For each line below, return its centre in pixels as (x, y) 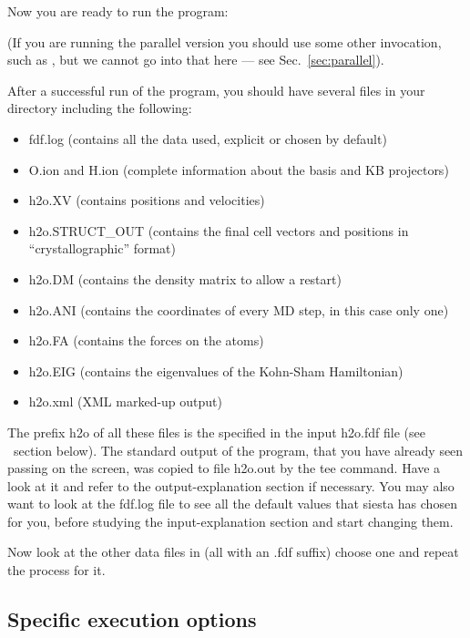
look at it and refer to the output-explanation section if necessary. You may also (231, 485)
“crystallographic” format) (102, 248)
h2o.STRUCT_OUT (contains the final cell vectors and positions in (219, 230)
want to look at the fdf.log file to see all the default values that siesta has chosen (232, 504)
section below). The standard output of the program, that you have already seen (238, 450)
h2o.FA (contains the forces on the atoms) (146, 340)
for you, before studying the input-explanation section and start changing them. (230, 521)
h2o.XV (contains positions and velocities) (147, 200)
